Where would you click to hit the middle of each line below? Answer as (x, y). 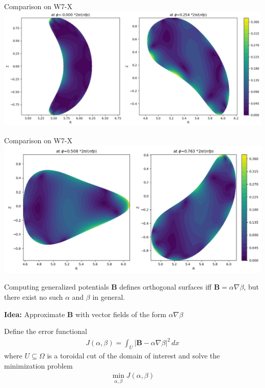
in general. (109, 296)
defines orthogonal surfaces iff (166, 287)
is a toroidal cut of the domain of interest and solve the (134, 356)
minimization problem (38, 365)
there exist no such (34, 296)
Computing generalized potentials (57, 287)
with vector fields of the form (121, 314)
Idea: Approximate (35, 314)
